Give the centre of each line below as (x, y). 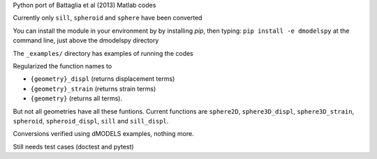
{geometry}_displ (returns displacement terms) (103, 79)
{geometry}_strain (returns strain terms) (93, 89)
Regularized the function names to (62, 66)
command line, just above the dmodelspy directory (86, 40)
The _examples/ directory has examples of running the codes (103, 53)
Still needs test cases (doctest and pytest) (73, 146)
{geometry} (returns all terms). (76, 98)
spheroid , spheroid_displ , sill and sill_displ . (91, 121)
